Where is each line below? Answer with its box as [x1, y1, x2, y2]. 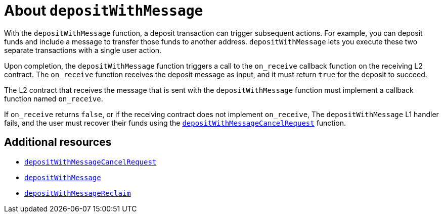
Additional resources [4, 136, 112, 149]
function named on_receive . [4, 94, 103, 103]
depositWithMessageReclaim [24, 189, 131, 197]
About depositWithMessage [4, 2, 203, 19]
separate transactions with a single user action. [4, 45, 162, 55]
